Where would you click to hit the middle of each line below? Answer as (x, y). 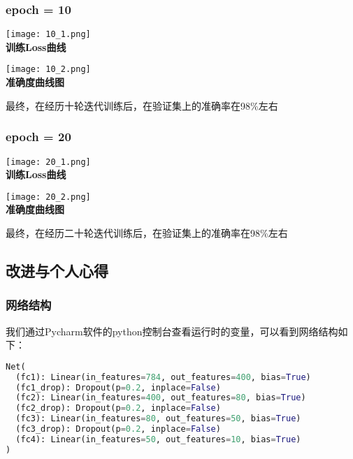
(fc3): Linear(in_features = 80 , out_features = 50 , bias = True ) (158, 419)
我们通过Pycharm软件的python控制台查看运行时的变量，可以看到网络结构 (172, 331)
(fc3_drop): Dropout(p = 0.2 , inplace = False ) (118, 429)
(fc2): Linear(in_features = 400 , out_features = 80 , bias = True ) (161, 398)
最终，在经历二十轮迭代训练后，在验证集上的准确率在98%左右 (147, 233)
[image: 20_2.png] (48, 197)
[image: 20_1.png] (48, 162)
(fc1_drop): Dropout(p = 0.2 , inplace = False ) (118, 387)
